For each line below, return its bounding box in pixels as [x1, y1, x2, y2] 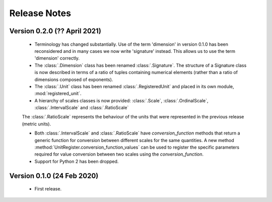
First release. [34, 186, 62, 192]
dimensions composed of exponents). [34, 76, 113, 83]
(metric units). [22, 121, 51, 127]
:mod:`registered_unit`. [34, 91, 82, 97]
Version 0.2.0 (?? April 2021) [9, 27, 102, 35]
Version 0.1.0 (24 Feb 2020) [9, 171, 99, 180]
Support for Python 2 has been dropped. [34, 158, 119, 164]
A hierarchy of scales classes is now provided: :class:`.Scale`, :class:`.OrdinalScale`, [34, 97, 209, 103]
